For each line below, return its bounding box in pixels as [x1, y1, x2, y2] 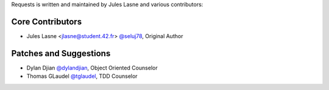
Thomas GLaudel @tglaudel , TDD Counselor [26, 72, 138, 80]
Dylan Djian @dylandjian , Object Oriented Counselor [26, 64, 158, 71]
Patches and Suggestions [11, 48, 111, 59]
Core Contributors [11, 16, 82, 27]
